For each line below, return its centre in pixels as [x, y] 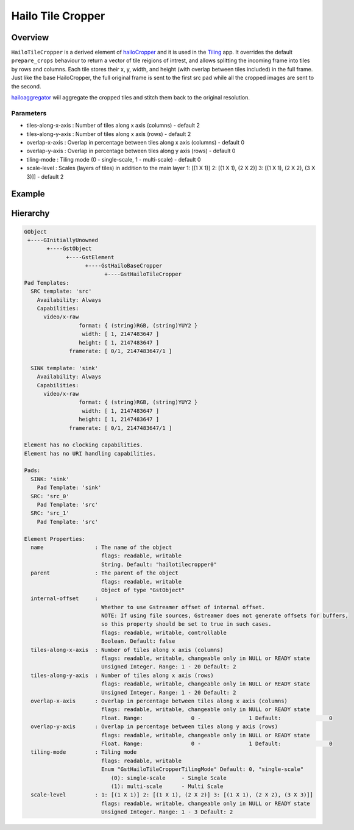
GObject [35, 231]
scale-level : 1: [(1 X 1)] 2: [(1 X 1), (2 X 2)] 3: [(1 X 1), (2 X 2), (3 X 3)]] [172, 795]
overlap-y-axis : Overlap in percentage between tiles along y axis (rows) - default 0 [131, 151]
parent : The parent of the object [105, 573]
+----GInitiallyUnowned [63, 240]
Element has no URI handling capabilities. [90, 453]
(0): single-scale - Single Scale [168, 778]
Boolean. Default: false [138, 641]
